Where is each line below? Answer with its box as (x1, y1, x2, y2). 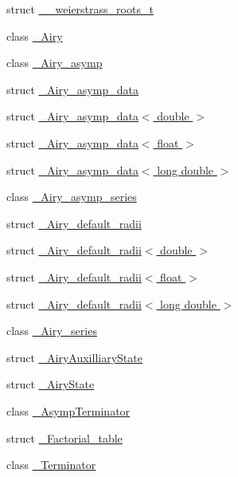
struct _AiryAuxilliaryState (6, 349, 142, 365)
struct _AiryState (6, 376, 95, 392)
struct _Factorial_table (6, 429, 123, 446)
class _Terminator (6, 456, 96, 473)
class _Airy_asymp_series (6, 188, 137, 205)
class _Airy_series (6, 322, 97, 339)
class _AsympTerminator (6, 402, 131, 419)
